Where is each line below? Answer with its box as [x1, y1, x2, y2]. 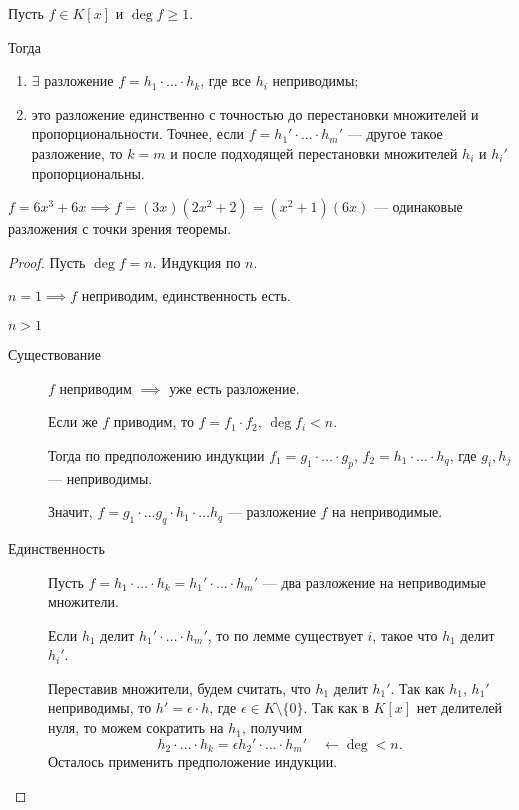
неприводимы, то [48, 697, 152, 718]
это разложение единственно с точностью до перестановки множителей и [31, 103, 479, 124]
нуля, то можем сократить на [48, 717, 224, 738]
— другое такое [347, 123, 443, 144]
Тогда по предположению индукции [48, 444, 265, 465]
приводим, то [113, 411, 194, 432]
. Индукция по [152, 251, 241, 272]
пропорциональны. [31, 162, 145, 183]
